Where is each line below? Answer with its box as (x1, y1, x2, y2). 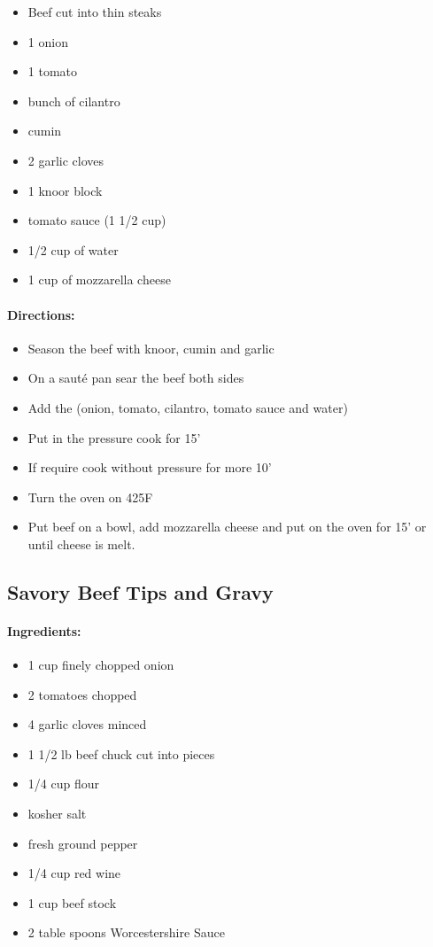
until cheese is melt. (27, 534, 135, 553)
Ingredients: (7, 621, 81, 640)
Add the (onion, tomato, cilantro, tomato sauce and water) (27, 398, 348, 416)
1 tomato (27, 62, 78, 81)
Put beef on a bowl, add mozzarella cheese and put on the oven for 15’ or (27, 517, 427, 536)
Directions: (7, 305, 75, 323)
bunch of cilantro (27, 91, 120, 110)
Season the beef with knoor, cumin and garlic (27, 338, 274, 357)
